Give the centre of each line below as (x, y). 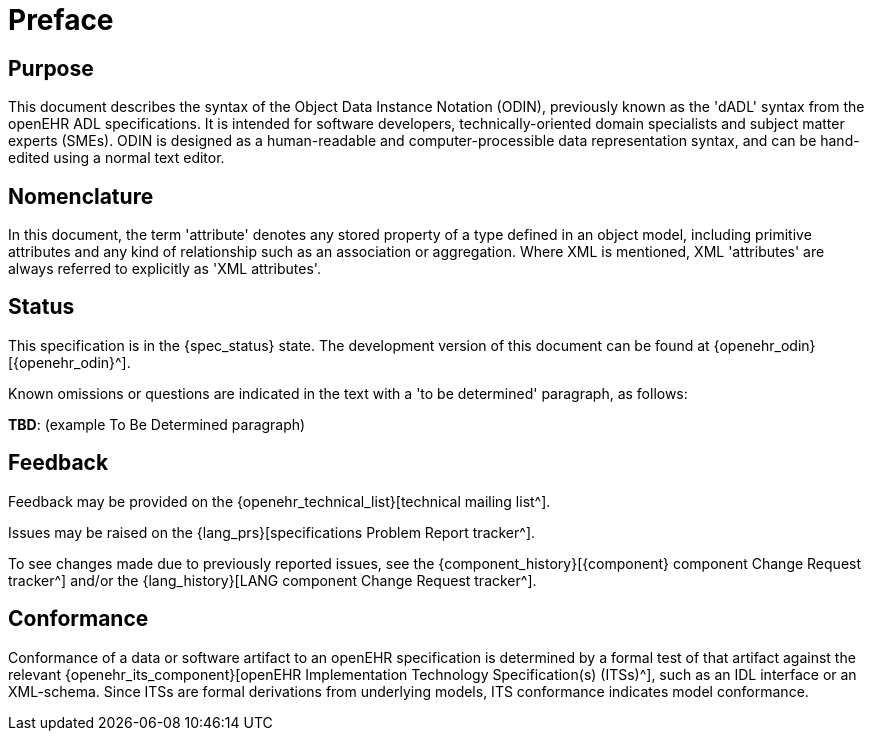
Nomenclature (81, 196)
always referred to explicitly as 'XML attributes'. (164, 269)
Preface (61, 20)
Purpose (51, 68)
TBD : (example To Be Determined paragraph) (157, 424)
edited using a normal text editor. (116, 158)
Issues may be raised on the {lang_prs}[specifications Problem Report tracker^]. (272, 532)
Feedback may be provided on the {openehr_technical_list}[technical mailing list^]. (279, 501)
